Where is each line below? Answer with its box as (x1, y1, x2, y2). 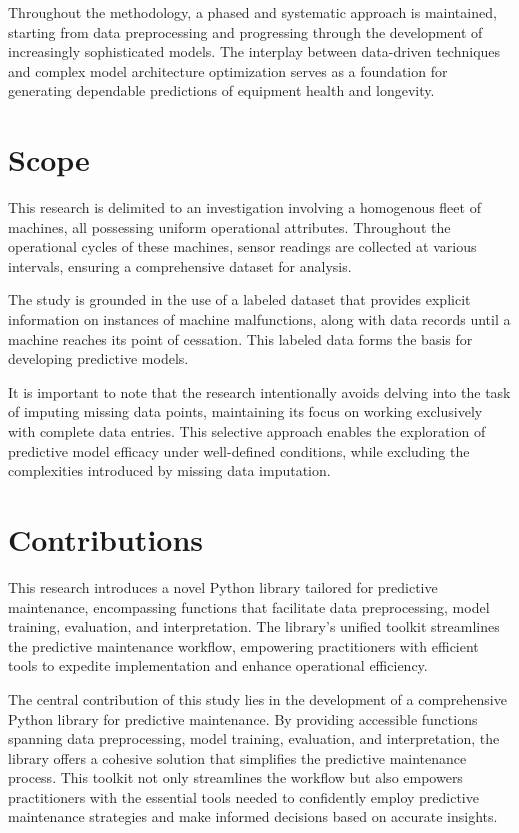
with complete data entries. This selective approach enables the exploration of (8, 421, 486, 442)
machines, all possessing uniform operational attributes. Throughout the (8, 216, 451, 237)
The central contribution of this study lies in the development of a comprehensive (8, 688, 507, 709)
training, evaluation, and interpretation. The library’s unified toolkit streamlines (8, 616, 500, 637)
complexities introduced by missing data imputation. (8, 460, 331, 481)
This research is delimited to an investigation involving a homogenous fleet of (8, 197, 481, 218)
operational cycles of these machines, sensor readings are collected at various (8, 236, 477, 257)
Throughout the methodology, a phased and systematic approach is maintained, (8, 2, 497, 22)
